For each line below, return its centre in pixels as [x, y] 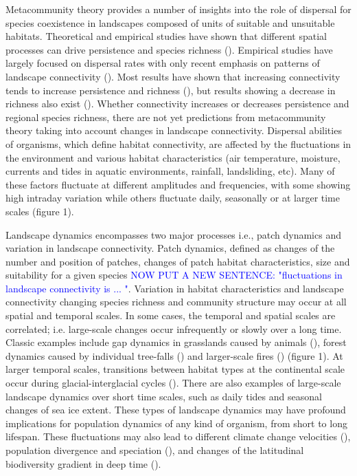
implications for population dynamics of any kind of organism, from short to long [176, 423]
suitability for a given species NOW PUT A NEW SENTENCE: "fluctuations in [174, 275]
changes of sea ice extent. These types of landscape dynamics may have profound [176, 410]
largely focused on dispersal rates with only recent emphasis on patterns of [163, 63]
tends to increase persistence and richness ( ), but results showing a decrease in [171, 90]
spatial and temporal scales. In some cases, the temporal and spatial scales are [171, 315]
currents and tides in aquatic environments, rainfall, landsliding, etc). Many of [170, 171]
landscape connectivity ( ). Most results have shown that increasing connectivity [173, 76]
